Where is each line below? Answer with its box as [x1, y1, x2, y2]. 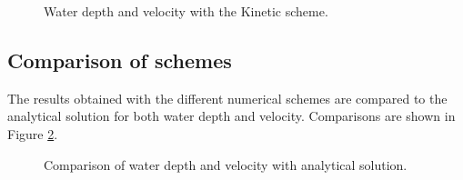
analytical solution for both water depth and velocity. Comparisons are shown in [7, 106, 456, 125]
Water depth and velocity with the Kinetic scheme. [44, 2, 328, 20]
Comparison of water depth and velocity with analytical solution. [44, 155, 408, 174]
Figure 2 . [7, 124, 58, 143]
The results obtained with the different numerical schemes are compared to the [7, 88, 448, 107]
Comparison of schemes [7, 45, 232, 74]
